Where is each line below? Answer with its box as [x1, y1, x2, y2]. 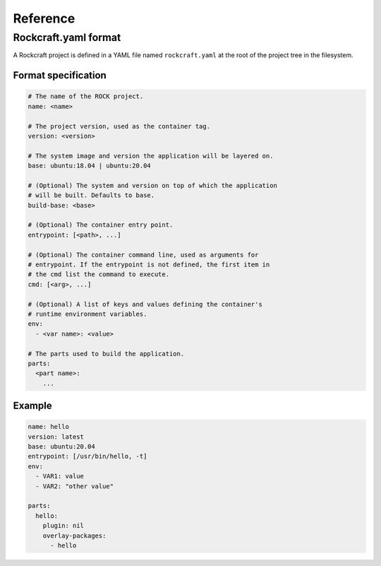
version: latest [28, 432, 85, 441]
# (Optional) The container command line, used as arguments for [28, 251, 259, 259]
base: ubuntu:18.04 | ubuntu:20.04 [28, 162, 151, 170]
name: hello [28, 423, 70, 431]
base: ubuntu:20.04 [28, 442, 95, 451]
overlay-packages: [42, 531, 107, 540]
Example [13, 400, 52, 412]
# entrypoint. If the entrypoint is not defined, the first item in [28, 261, 270, 269]
